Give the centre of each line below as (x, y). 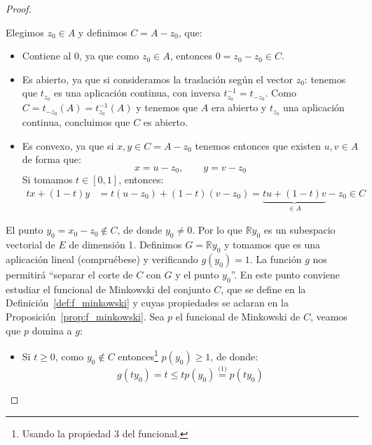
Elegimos (25, 32)
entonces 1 (138, 355)
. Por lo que (217, 230)
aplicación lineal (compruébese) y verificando (102, 259)
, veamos (329, 316)
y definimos (103, 32)
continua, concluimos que (76, 122)
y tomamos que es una (272, 245)
